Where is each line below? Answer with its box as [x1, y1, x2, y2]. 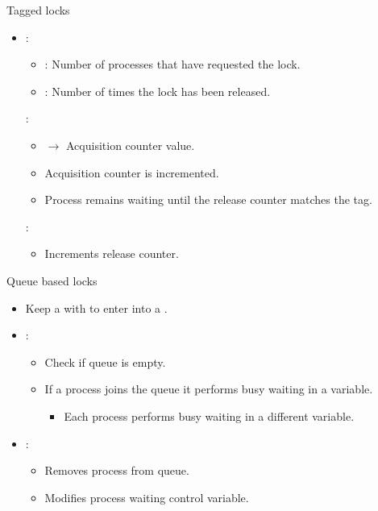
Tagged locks [6, 2, 70, 18]
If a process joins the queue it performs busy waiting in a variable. [44, 380, 373, 397]
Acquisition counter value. [65, 136, 195, 153]
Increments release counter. [44, 245, 179, 262]
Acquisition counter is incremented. [44, 164, 219, 181]
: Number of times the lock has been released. [44, 82, 271, 99]
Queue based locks [6, 272, 98, 289]
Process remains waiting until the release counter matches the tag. [44, 191, 372, 208]
